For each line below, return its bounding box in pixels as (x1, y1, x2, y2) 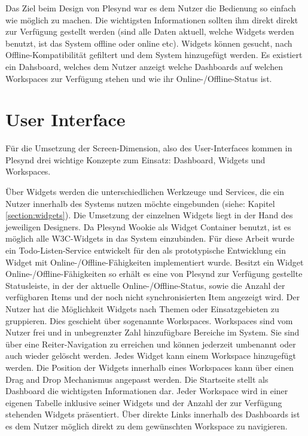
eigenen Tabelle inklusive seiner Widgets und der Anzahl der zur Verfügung (5, 396, 282, 408)
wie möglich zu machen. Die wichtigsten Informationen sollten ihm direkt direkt (5, 13, 298, 26)
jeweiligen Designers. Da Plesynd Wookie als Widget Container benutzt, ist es (5, 220, 291, 233)
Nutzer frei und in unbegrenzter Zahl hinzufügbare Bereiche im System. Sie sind (5, 326, 300, 339)
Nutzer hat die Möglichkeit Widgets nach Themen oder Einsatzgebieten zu (5, 303, 279, 315)
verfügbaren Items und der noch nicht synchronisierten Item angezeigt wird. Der (5, 291, 300, 303)
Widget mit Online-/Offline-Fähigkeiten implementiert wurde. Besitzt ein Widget (5, 255, 304, 268)
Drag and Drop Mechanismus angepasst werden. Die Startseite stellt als (5, 373, 269, 385)
